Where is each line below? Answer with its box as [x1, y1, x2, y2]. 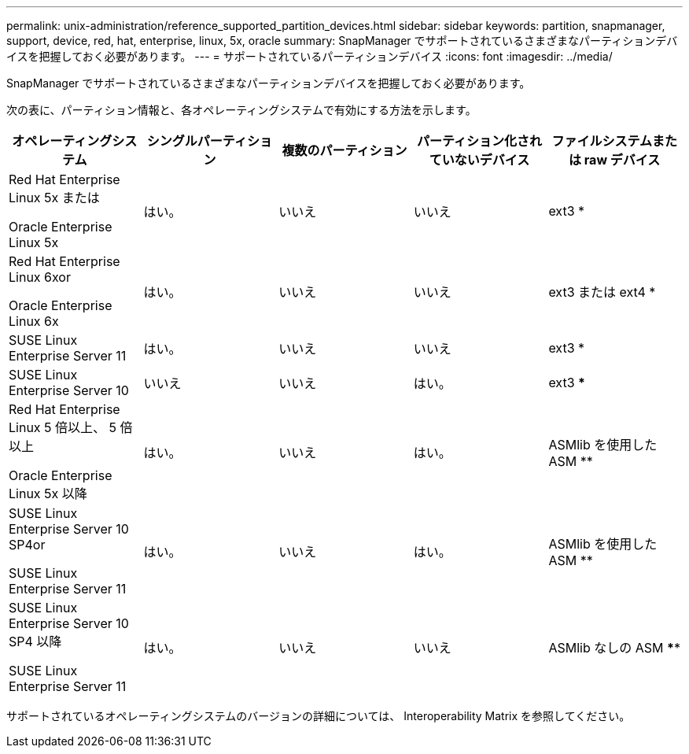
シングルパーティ [146, 133, 247, 149]
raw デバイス [584, 152, 661, 168]
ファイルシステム [551, 133, 652, 149]
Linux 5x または [9, 190, 100, 205]
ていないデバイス [429, 152, 530, 168]
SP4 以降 [9, 634, 62, 649]
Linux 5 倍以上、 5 [9, 420, 117, 435]
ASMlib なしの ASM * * [548, 640, 680, 656]
